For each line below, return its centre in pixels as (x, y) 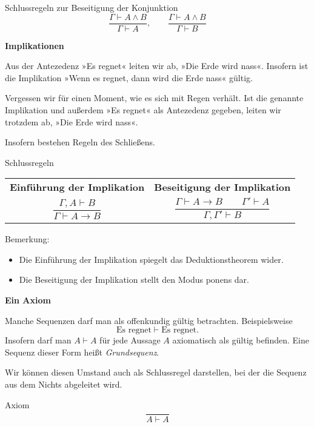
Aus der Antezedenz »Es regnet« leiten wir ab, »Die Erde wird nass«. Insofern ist (157, 66)
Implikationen (35, 45)
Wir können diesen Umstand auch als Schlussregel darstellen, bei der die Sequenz (156, 372)
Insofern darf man (38, 340)
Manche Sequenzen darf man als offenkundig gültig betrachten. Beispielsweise (149, 320)
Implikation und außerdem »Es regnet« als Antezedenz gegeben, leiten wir (143, 110)
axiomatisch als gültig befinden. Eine (241, 340)
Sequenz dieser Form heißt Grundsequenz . (82, 352)
